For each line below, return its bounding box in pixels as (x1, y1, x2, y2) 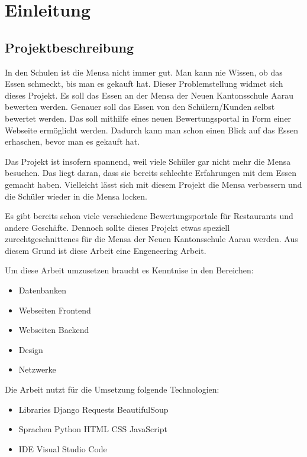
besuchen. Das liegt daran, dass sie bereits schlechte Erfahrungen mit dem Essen (5, 167, 296, 179)
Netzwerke (18, 363, 56, 376)
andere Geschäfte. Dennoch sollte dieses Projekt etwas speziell (5, 221, 230, 233)
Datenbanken (18, 284, 67, 296)
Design (18, 343, 43, 355)
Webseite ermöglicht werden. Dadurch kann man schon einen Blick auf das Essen (5, 123, 299, 136)
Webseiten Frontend (18, 303, 91, 316)
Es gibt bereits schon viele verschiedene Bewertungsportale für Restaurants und (5, 210, 293, 222)
